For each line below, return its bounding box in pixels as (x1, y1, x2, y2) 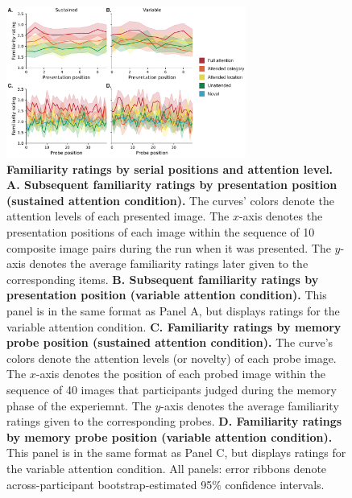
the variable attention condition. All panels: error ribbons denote (6, 459, 327, 476)
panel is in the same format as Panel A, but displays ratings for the (6, 303, 340, 319)
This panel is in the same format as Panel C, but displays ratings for (6, 444, 346, 461)
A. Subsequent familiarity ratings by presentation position (6, 176, 338, 193)
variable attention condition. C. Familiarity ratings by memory (6, 318, 342, 335)
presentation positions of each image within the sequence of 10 (6, 224, 315, 241)
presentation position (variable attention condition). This (6, 286, 327, 303)
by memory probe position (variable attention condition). (6, 428, 333, 445)
